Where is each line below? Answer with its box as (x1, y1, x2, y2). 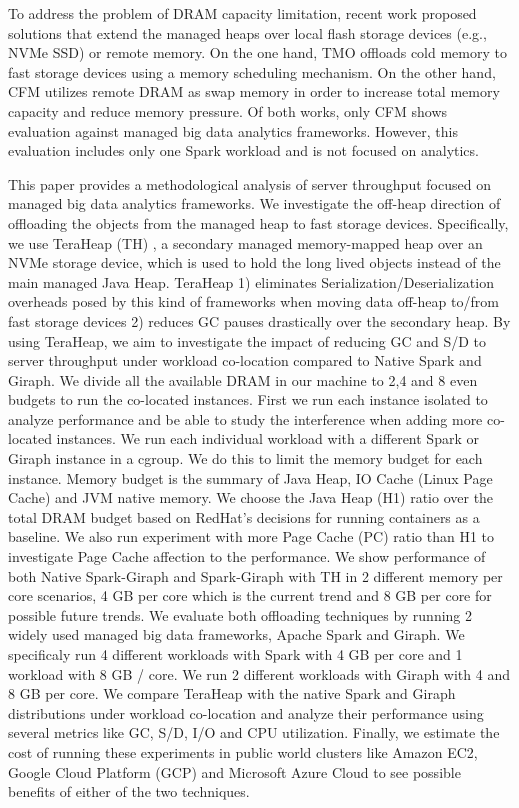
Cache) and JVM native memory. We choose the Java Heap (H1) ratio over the (8, 487, 494, 508)
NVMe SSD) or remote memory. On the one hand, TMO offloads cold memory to (8, 42, 507, 63)
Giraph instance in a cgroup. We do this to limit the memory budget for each (8, 448, 483, 469)
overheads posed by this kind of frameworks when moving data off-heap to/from (8, 291, 499, 312)
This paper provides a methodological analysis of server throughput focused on (8, 173, 491, 194)
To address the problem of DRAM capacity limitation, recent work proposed (8, 3, 477, 23)
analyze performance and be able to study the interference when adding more (8, 408, 483, 429)
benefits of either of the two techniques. (8, 781, 250, 802)
